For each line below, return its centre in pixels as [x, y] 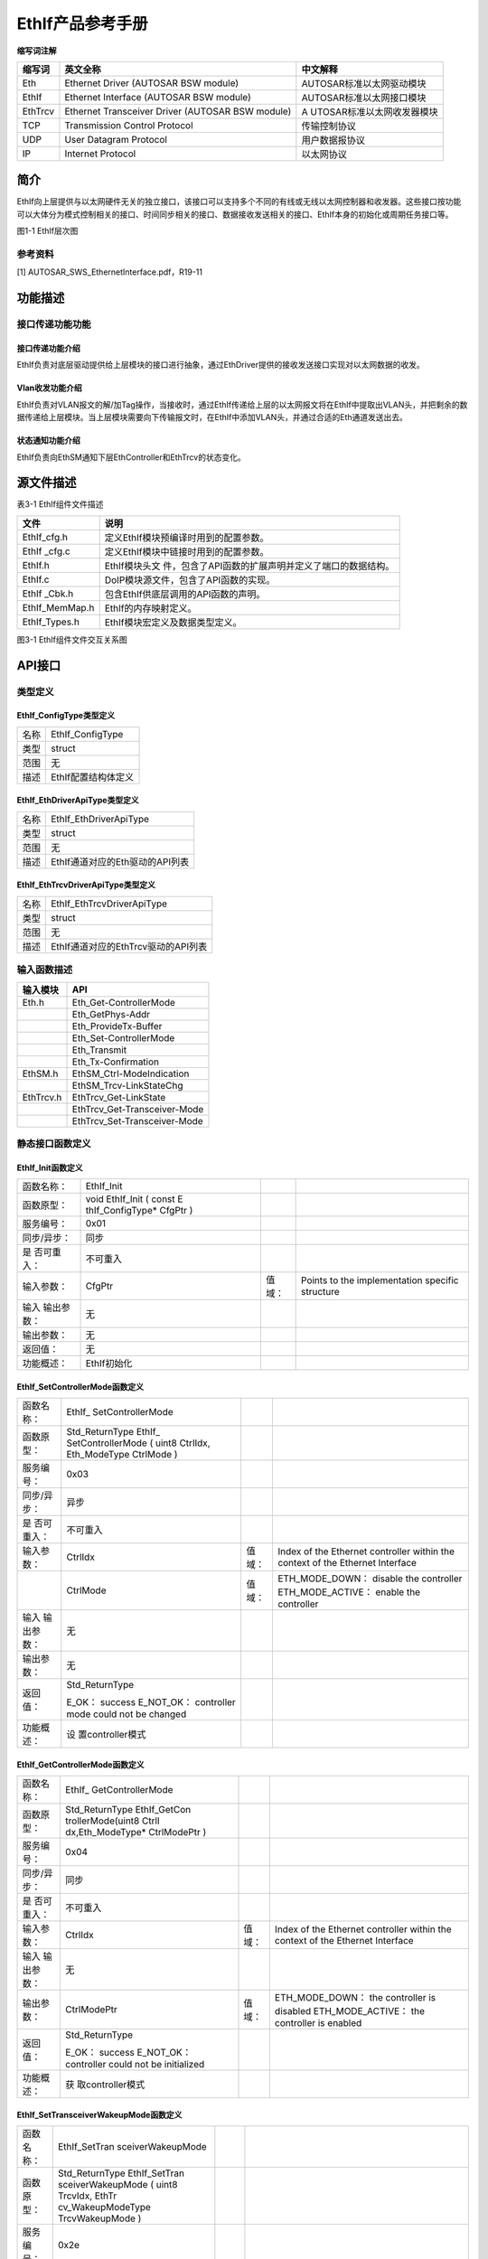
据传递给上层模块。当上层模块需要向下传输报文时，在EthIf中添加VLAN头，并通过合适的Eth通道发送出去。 [212, 417]
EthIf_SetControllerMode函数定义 [80, 1386]
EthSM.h [40, 1073]
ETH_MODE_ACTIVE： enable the [348, 1592]
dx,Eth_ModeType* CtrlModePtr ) [136, 1833]
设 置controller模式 [106, 1735]
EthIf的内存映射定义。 [150, 608]
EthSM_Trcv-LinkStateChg [128, 1085]
